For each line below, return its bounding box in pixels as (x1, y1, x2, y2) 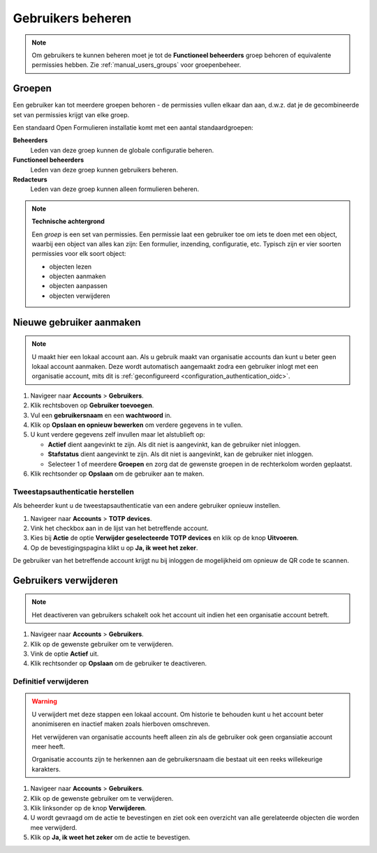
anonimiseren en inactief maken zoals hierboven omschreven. (31, 720, 210, 728)
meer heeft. (31, 742, 66, 750)
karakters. (31, 764, 61, 773)
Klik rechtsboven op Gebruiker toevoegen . (30, 401, 154, 409)
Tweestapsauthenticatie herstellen (13, 487, 134, 497)
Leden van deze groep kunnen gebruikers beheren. (30, 165, 178, 174)
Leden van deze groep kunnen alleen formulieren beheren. (30, 185, 200, 193)
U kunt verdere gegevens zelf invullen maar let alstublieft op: (30, 430, 205, 439)
